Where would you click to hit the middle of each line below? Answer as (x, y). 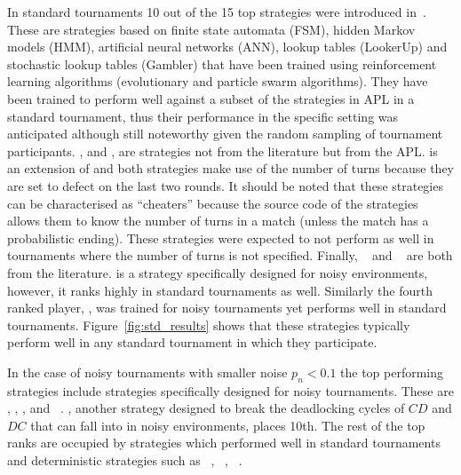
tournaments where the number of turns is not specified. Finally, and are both (230, 255)
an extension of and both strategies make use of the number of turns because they (231, 168)
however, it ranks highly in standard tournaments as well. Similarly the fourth (220, 290)
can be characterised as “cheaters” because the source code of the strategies (213, 203)
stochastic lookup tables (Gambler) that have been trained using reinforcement (222, 63)
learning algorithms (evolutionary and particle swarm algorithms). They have (218, 81)
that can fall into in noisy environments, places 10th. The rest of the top (228, 425)
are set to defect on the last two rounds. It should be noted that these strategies (225, 185)
